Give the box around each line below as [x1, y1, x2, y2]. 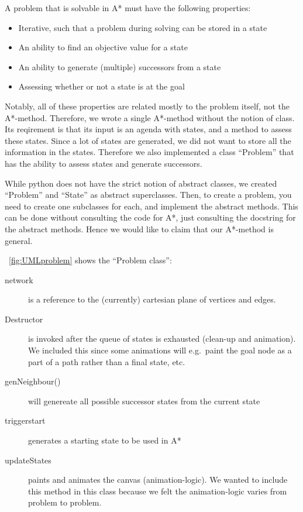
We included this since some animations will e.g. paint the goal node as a [28, 344, 292, 356]
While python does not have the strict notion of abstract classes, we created [5, 177, 277, 189]
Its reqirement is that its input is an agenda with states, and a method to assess [5, 123, 292, 135]
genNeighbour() [5, 375, 61, 387]
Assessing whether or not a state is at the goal [18, 80, 185, 92]
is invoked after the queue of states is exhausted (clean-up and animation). [28, 332, 296, 345]
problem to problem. [28, 496, 102, 508]
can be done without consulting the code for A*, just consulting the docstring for [5, 211, 296, 224]
